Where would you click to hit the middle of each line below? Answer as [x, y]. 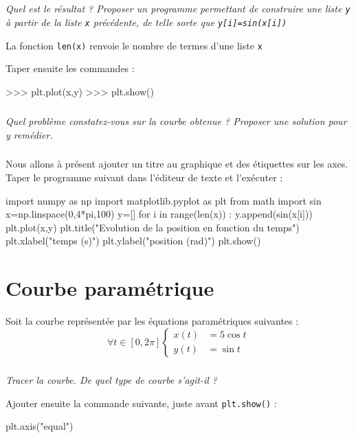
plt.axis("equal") [40, 426]
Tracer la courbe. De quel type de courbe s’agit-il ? [111, 380]
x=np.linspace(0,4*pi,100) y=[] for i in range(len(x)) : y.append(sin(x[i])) [159, 214]
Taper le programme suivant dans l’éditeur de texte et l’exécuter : [144, 177]
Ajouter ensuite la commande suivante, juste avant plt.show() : [141, 403]
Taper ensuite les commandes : [70, 68]
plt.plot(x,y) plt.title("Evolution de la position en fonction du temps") [153, 227]
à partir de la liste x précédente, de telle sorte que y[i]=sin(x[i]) [146, 22]
